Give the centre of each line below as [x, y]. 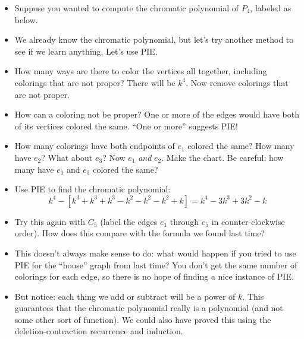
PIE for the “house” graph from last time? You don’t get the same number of [156, 264]
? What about [67, 157]
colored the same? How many [241, 146]
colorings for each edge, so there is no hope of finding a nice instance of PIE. [154, 276]
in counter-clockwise [248, 221]
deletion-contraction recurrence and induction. [99, 331]
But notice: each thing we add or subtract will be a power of [125, 296]
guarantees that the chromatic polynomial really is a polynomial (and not [149, 308]
